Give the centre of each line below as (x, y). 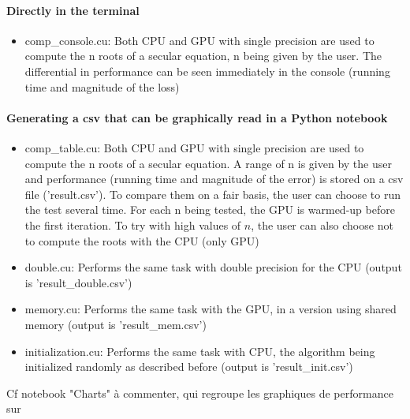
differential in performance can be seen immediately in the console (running (207, 71)
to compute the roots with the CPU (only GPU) (142, 240)
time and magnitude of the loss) (102, 86)
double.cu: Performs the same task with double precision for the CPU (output (213, 267)
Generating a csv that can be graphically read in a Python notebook (197, 117)
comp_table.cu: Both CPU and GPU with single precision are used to (194, 147)
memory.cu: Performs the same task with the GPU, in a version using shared (211, 309)
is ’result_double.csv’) (78, 282)
